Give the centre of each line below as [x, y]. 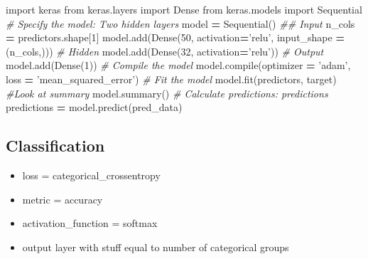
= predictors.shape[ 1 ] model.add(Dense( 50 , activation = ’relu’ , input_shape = [175, 37]
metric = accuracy [63, 199]
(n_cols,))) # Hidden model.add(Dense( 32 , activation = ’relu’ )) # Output [165, 51]
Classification [55, 146]
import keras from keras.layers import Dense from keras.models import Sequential [184, 9]
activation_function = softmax [90, 223]
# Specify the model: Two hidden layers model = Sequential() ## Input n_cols [180, 23]
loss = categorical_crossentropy [91, 175]
